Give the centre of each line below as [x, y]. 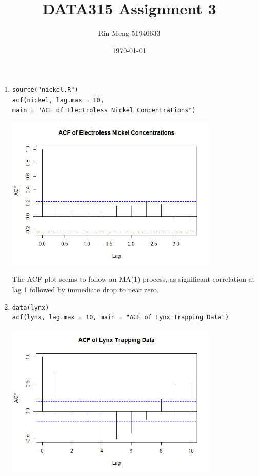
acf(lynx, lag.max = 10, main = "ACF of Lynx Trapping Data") [121, 318]
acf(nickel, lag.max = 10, [58, 100]
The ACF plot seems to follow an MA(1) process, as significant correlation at [134, 279]
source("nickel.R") [45, 90]
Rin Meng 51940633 [129, 33]
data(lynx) [31, 307]
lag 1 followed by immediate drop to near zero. [85, 289]
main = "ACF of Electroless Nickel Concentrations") [104, 110]
